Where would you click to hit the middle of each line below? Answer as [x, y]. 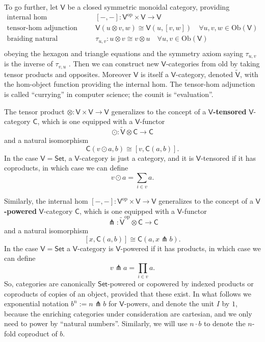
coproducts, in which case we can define [66, 168]
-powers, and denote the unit [169, 303]
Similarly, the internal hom [46, 201]
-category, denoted [205, 74]
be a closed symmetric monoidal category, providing [149, 7]
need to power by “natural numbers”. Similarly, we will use [96, 323]
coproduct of [38, 334]
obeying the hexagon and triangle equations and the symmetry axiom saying [124, 53]
